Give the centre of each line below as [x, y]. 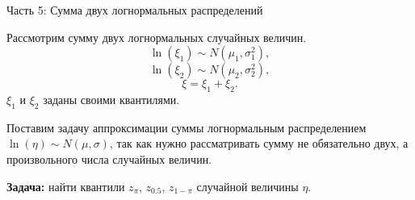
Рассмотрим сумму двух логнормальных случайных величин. [157, 37]
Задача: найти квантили [66, 186]
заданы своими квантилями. [111, 99]
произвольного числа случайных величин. [109, 158]
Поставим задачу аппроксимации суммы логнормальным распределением [187, 127]
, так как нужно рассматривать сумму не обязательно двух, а [259, 143]
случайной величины [247, 186]
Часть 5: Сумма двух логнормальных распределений [135, 10]
